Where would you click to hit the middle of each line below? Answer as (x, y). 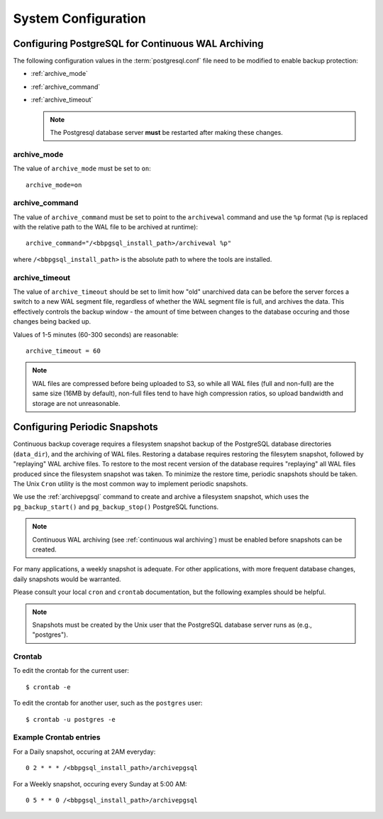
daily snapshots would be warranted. (67, 579)
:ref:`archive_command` (66, 87)
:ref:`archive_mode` (60, 74)
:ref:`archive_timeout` (62, 100)
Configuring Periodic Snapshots (86, 427)
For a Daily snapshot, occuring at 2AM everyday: (84, 752)
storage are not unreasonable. (76, 403)
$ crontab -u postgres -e (71, 719)
